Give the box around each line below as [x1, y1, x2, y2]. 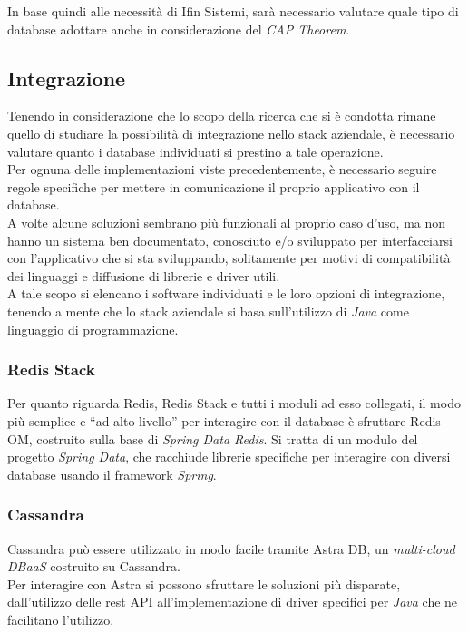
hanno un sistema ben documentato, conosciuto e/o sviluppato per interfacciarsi [7, 230, 453, 249]
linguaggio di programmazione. [7, 319, 179, 338]
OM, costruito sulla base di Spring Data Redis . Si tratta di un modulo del [7, 429, 418, 448]
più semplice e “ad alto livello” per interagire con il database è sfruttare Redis [7, 411, 441, 430]
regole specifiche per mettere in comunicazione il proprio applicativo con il [7, 177, 420, 196]
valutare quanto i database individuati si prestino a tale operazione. [7, 141, 384, 160]
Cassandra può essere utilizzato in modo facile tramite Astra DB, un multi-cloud [7, 539, 455, 558]
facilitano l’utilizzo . [7, 609, 114, 628]
